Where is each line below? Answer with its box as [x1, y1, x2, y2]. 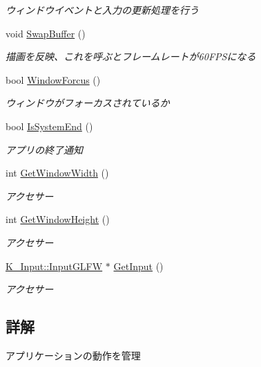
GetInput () [113, 258, 164, 273]
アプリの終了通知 [6, 142, 83, 156]
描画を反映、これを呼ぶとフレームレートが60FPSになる [6, 49, 256, 64]
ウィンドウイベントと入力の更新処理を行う [6, 3, 199, 17]
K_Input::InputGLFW [6, 258, 103, 273]
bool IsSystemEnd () [6, 118, 93, 133]
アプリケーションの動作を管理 [6, 348, 141, 362]
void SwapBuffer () [6, 26, 86, 40]
